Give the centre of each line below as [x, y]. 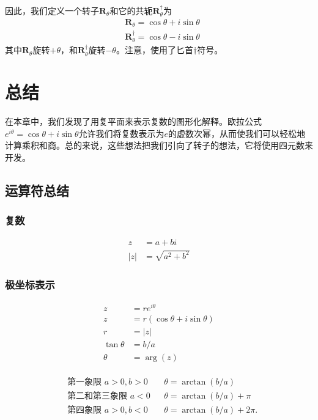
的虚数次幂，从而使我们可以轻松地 [237, 133]
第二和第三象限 [98, 396]
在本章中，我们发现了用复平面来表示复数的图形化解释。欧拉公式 [133, 121]
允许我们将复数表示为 [121, 133]
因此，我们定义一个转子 [52, 10]
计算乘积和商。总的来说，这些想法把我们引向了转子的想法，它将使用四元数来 [159, 145]
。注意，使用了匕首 [154, 50]
